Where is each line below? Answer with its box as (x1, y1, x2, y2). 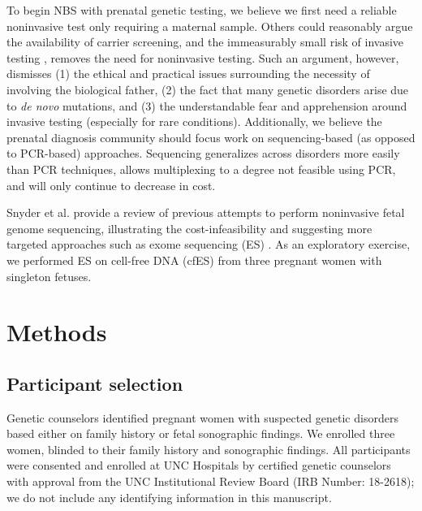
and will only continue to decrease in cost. (6, 176, 216, 193)
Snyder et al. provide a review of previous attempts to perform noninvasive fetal (6, 204, 405, 221)
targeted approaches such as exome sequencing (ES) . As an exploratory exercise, (6, 236, 411, 253)
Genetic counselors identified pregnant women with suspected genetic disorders (6, 409, 398, 426)
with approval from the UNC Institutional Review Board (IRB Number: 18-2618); (6, 473, 415, 490)
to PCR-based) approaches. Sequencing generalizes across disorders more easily (6, 145, 400, 162)
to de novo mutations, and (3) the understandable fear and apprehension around (6, 97, 407, 114)
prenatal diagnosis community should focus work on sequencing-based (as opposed (6, 128, 416, 145)
